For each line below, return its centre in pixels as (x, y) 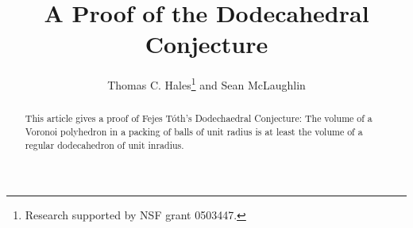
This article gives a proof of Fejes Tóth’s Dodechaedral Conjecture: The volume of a (199, 118)
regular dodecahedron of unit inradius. (104, 144)
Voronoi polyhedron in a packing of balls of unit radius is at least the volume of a (194, 132)
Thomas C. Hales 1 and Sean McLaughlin (206, 84)
